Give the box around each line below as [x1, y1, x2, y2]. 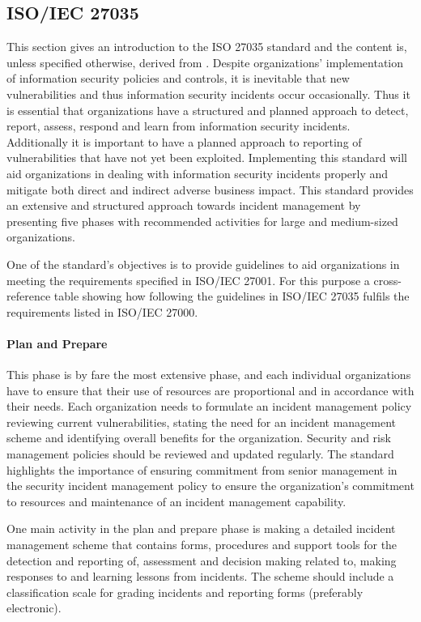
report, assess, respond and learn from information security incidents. [6, 117, 351, 134]
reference [6, 288, 51, 305]
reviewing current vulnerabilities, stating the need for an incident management [6, 413, 397, 430]
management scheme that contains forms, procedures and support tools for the [6, 536, 398, 553]
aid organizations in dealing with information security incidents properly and [6, 164, 389, 181]
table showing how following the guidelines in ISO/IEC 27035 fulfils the [53, 288, 410, 305]
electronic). [6, 599, 62, 616]
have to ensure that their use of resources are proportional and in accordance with [6, 381, 415, 398]
